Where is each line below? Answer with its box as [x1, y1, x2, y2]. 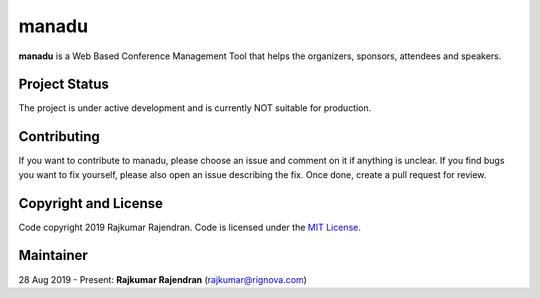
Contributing [18, 128, 100, 145]
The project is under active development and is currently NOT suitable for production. [18, 102, 372, 114]
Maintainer [18, 247, 89, 264]
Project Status [18, 76, 110, 93]
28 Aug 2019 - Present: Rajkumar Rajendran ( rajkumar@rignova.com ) [18, 273, 307, 285]
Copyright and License [18, 195, 164, 212]
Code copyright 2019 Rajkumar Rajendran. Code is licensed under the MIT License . [18, 221, 362, 233]
